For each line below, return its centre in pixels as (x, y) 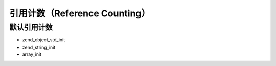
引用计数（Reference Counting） (80, 13)
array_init (32, 54)
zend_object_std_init (44, 40)
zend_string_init (39, 47)
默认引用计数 (31, 27)
